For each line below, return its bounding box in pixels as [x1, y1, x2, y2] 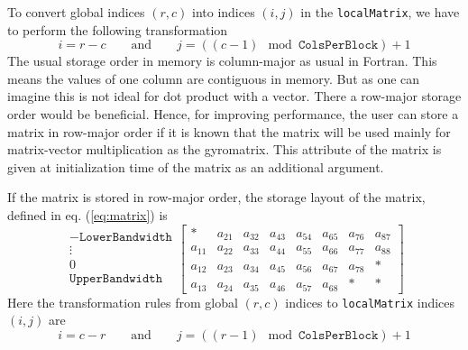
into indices [191, 3, 255, 21]
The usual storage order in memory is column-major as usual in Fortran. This [7, 51, 437, 70]
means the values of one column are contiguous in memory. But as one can [7, 69, 420, 87]
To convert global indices [7, 3, 145, 21]
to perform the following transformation [7, 20, 228, 39]
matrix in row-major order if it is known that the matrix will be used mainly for [7, 122, 451, 141]
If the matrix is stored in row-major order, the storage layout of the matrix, [7, 188, 426, 207]
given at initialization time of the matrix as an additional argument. [7, 157, 384, 176]
